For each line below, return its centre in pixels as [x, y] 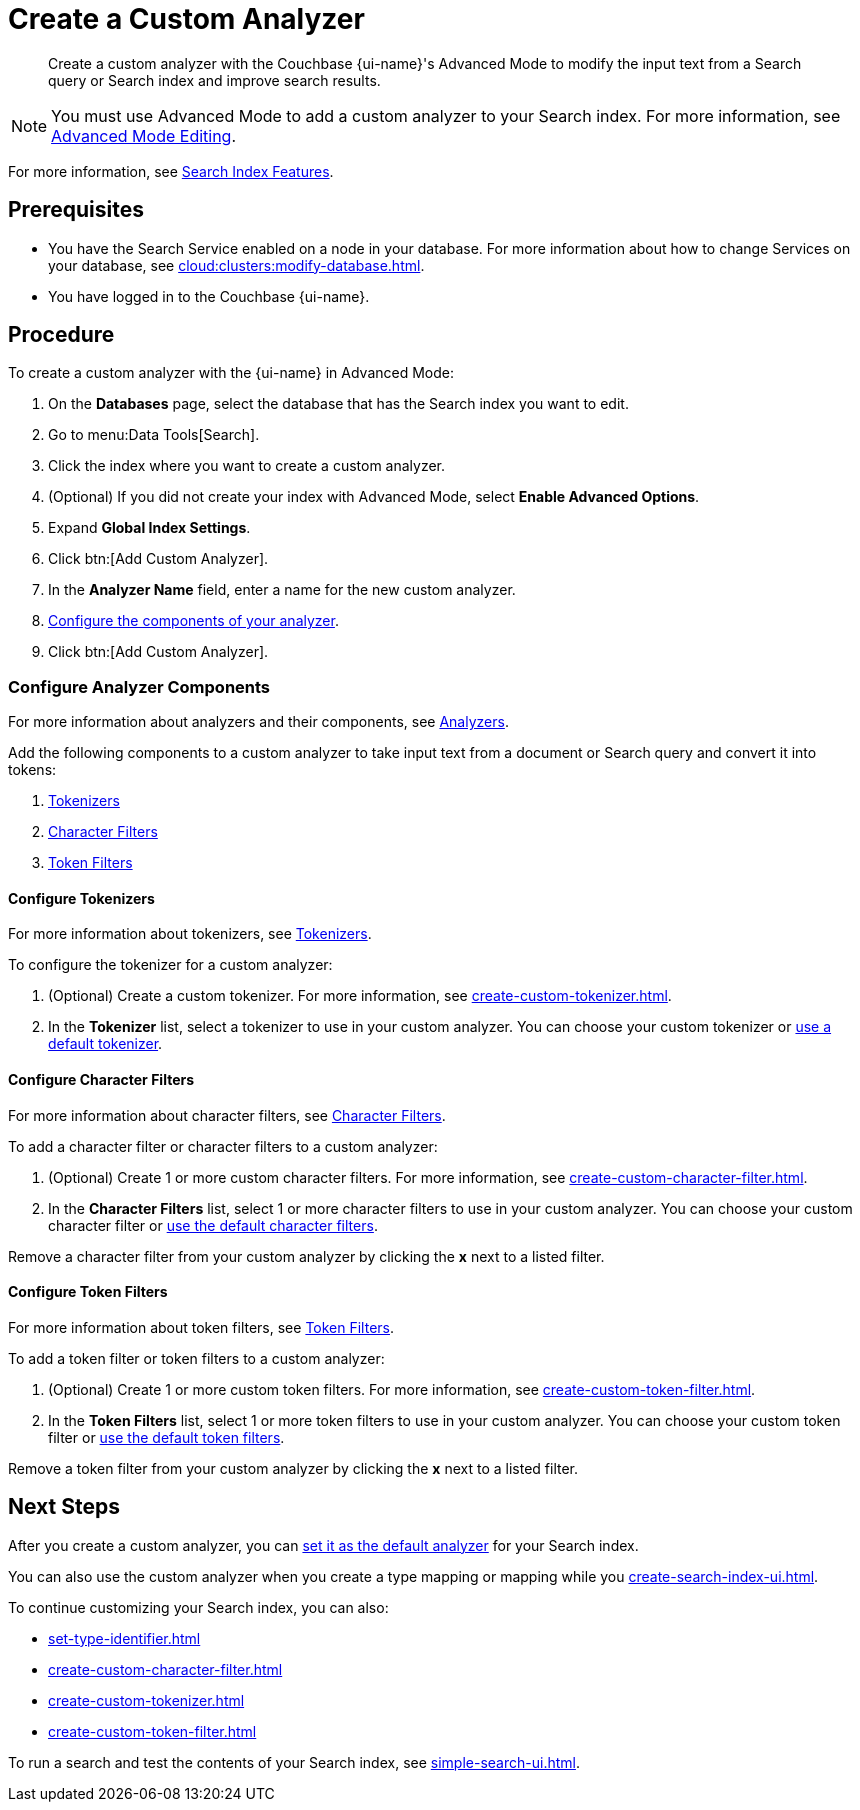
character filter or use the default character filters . [213, 1225]
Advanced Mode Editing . [144, 135]
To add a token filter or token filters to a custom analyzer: [196, 1358]
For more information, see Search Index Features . [171, 171]
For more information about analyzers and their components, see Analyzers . [258, 722]
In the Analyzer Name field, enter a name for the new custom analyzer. [282, 590]
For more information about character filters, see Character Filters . [227, 1115]
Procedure [61, 335]
